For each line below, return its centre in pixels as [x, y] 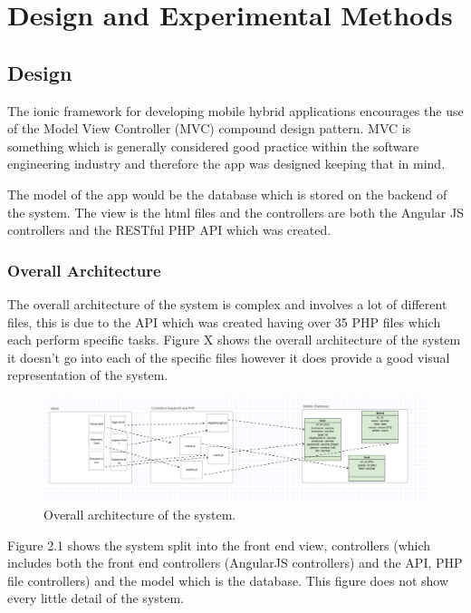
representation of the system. [88, 375]
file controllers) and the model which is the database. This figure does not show [228, 580]
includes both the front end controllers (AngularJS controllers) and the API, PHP [235, 563]
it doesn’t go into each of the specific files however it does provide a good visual [229, 357]
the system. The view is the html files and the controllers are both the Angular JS [235, 212]
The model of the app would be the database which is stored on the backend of [227, 194]
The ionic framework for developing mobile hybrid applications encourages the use [235, 110]
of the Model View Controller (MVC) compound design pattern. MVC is [209, 128]
